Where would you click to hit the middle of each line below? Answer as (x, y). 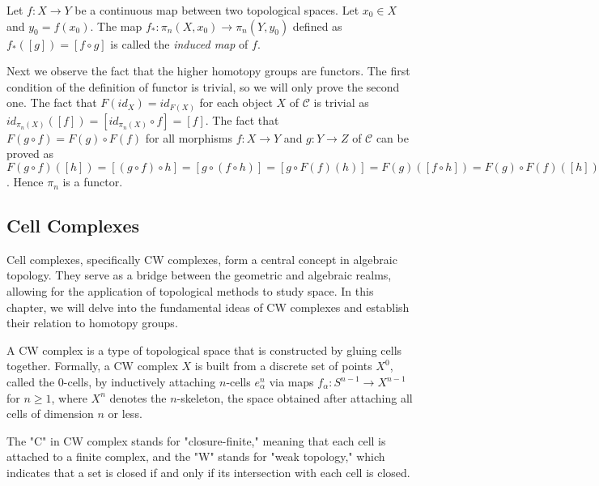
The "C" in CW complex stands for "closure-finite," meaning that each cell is (196, 440)
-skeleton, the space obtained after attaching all (295, 397)
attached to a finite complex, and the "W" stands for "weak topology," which (196, 456)
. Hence (25, 182)
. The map (116, 26)
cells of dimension (50, 414)
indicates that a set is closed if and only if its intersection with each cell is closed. (208, 472)
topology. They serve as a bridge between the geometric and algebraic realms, (199, 275)
